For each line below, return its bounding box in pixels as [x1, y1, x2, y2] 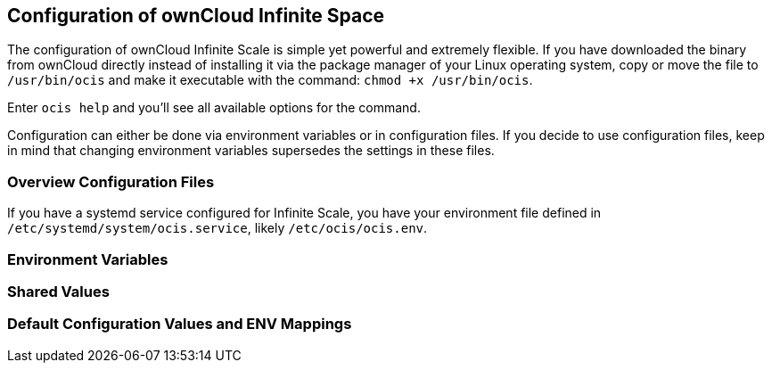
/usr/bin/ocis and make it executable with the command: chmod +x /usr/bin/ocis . [7, 72, 533, 88]
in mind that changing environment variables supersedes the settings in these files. [7, 143, 495, 159]
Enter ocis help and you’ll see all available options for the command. [7, 100, 421, 116]
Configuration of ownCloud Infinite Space [7, 4, 385, 27]
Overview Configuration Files [7, 172, 215, 191]
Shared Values [7, 282, 110, 300]
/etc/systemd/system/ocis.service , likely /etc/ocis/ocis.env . [7, 220, 428, 236]
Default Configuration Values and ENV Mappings [7, 315, 352, 333]
